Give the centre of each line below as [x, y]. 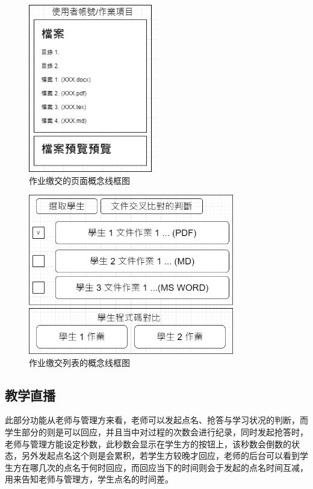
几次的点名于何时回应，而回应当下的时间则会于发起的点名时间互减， [173, 467]
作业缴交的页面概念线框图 [79, 180]
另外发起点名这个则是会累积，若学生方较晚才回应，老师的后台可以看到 [160, 456]
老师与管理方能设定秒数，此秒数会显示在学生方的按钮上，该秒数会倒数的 [148, 443]
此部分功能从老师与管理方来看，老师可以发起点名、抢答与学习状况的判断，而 [156, 420]
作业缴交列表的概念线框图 [79, 362]
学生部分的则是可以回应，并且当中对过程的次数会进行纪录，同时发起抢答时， [156, 432]
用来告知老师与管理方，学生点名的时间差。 [89, 479]
